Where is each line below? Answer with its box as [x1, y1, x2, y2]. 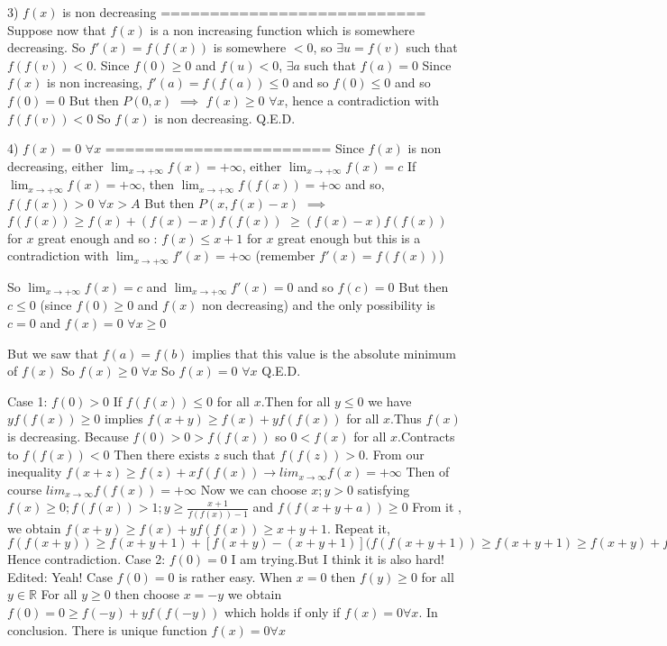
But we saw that [7, 343, 98, 362]
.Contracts [397, 426, 455, 445]
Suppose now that [7, 20, 106, 39]
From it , [412, 497, 461, 516]
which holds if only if [224, 602, 341, 621]
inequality [7, 462, 62, 481]
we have [368, 391, 412, 410]
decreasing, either [7, 156, 104, 175]
